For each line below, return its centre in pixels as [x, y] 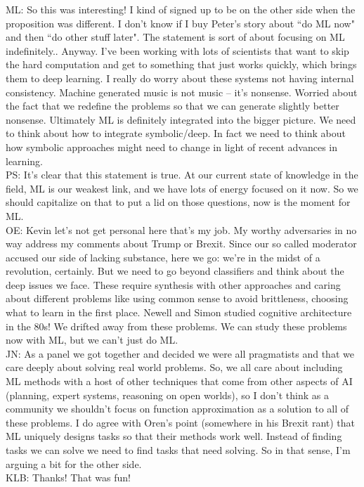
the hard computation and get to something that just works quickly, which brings [181, 64]
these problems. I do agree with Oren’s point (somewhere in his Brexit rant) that [181, 422]
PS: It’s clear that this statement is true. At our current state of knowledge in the [182, 175]
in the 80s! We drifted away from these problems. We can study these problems [176, 326]
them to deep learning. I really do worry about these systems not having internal [180, 78]
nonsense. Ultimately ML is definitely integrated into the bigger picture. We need [181, 119]
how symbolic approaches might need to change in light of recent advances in [171, 147]
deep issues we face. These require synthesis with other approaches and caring [173, 284]
